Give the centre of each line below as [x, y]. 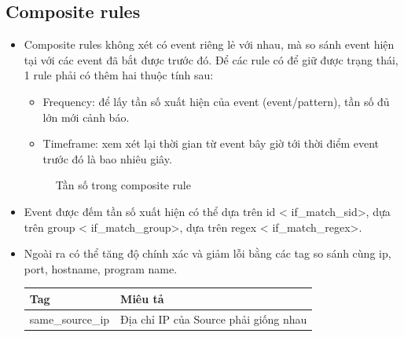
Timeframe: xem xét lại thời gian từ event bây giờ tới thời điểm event [211, 143]
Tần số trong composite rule [123, 185]
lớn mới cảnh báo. [86, 117]
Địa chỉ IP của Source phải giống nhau [214, 319]
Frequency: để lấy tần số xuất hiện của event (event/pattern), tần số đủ [216, 101]
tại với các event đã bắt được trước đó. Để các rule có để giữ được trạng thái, [211, 59]
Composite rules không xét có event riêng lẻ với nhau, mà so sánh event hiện [209, 44]
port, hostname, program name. [101, 268]
